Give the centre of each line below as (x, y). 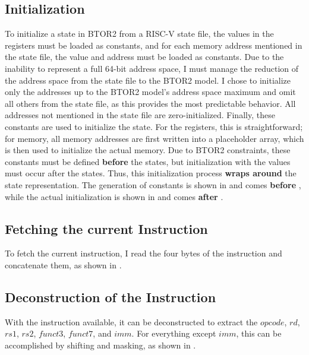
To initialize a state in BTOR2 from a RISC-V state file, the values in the (139, 34)
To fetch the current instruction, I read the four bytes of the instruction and (144, 253)
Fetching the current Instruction (106, 228)
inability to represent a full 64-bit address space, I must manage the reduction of (152, 68)
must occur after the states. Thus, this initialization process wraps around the (151, 173)
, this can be (259, 333)
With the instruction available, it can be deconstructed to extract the (131, 321)
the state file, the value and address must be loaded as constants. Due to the (144, 57)
